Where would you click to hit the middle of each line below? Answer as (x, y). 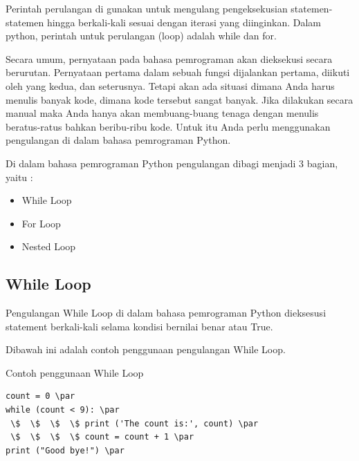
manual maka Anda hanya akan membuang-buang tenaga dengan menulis (162, 113)
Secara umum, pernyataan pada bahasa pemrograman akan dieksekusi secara (169, 58)
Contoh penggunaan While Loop (75, 372)
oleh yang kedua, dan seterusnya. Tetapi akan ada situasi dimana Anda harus (170, 85)
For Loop (41, 223)
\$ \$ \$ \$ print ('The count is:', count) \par (135, 423)
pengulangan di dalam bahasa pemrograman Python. (118, 140)
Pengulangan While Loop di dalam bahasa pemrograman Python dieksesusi (166, 313)
